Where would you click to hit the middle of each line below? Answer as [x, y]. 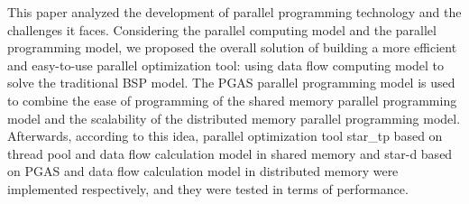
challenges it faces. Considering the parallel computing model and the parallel [222, 29]
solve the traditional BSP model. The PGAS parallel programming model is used [231, 83]
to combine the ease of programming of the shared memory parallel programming [232, 100]
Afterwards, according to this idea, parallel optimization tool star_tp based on [225, 136]
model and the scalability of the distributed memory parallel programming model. [234, 118]
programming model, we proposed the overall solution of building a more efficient [232, 47]
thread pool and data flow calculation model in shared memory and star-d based [230, 153]
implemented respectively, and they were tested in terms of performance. [208, 188]
